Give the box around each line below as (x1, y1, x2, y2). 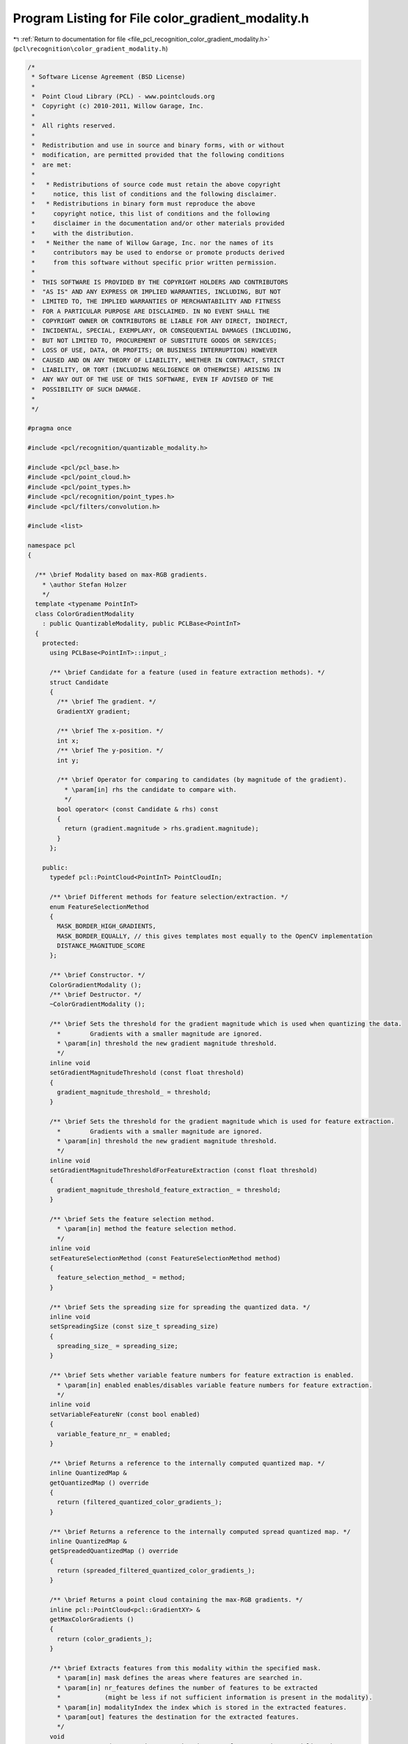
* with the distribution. (31, 229, 135, 237)
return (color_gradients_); (56, 1634, 153, 1643)
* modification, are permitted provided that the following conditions (31, 151, 285, 159)
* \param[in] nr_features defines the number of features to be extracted (56, 1683, 318, 1692)
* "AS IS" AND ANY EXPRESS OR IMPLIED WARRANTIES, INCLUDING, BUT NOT (31, 287, 281, 296)
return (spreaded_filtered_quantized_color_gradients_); (56, 1567, 256, 1574)
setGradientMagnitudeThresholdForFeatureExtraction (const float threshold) (49, 1166, 318, 1175)
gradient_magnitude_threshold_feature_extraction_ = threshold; (56, 1186, 281, 1194)
